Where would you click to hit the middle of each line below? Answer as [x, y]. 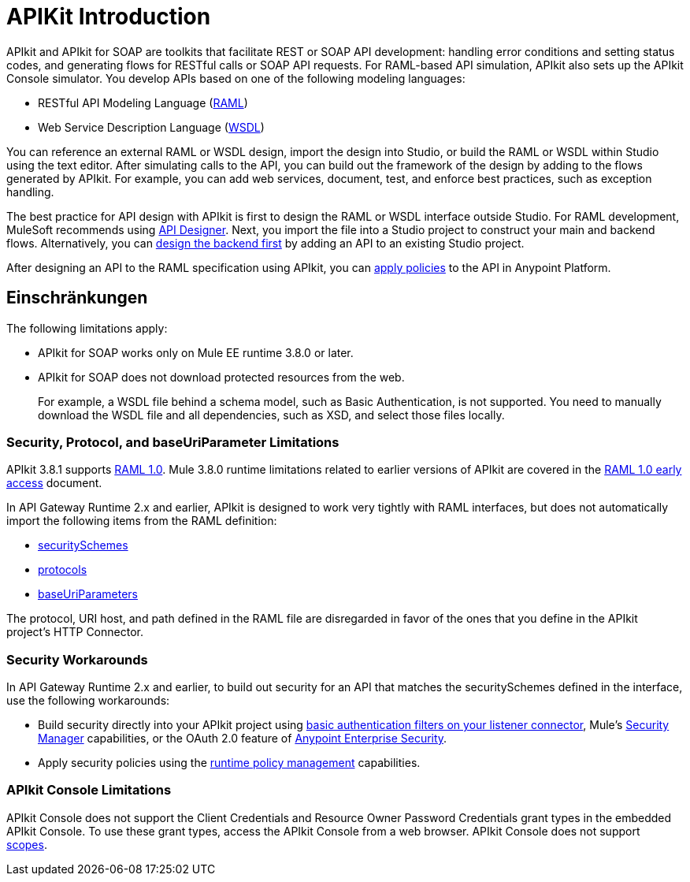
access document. [54, 483]
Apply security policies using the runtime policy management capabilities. [229, 763]
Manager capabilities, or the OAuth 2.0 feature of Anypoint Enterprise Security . [243, 739]
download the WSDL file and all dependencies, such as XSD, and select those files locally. [271, 415]
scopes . [27, 844]
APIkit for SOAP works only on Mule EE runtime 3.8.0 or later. [196, 352]
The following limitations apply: [87, 328]
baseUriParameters [88, 594]
